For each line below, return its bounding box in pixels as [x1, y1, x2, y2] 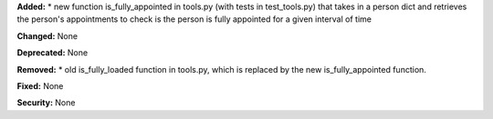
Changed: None [16, 30, 78, 41]
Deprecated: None [16, 47, 89, 58]
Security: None [16, 97, 76, 108]
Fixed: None [16, 80, 64, 91]
